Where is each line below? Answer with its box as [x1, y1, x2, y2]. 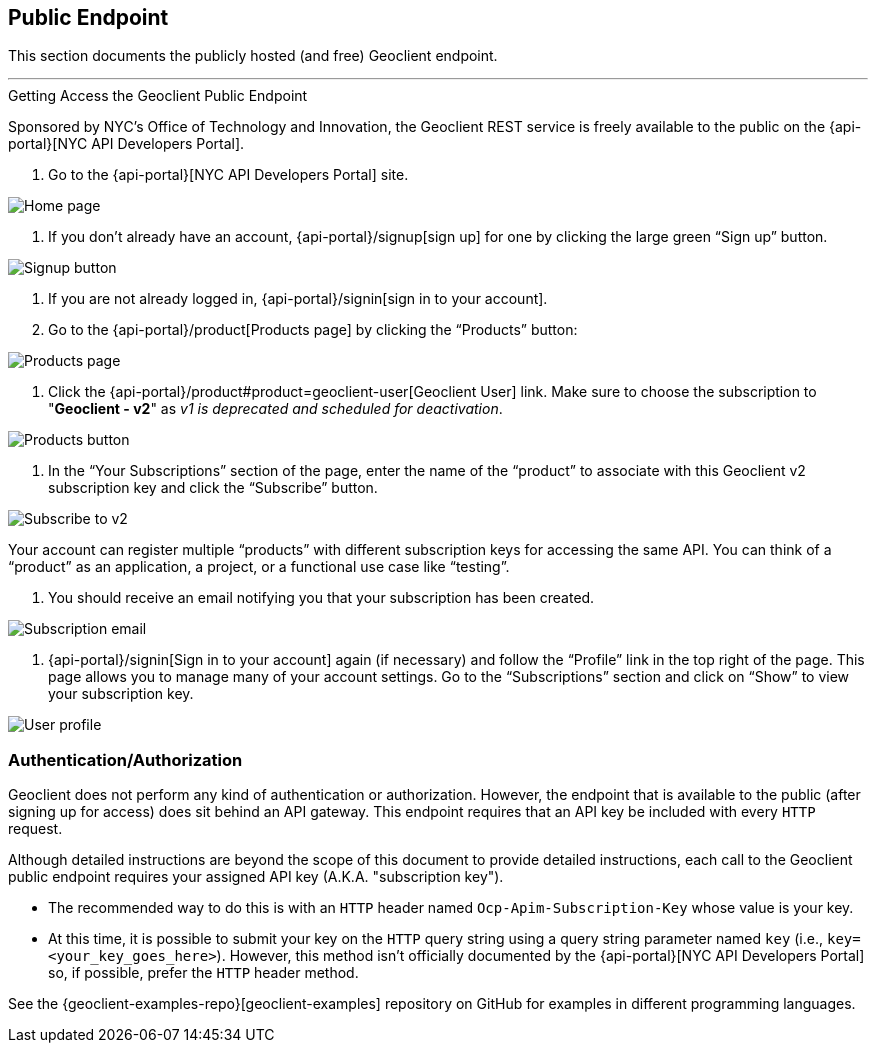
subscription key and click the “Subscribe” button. [48, 479, 378, 497]
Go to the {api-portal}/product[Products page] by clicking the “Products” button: [48, 321, 578, 339]
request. [8, 820, 63, 838]
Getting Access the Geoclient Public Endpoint [8, 87, 308, 105]
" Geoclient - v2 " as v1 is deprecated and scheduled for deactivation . [48, 400, 503, 418]
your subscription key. [48, 685, 194, 703]
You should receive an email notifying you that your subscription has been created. [48, 589, 595, 607]
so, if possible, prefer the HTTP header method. [48, 964, 359, 982]
